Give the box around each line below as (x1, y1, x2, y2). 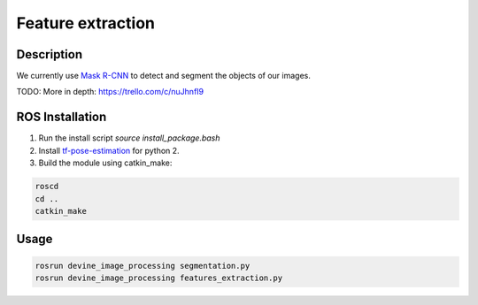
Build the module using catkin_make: (38, 157, 173, 168)
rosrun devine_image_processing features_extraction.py (35, 272, 283, 283)
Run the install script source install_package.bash (38, 133, 220, 143)
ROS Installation (16, 110, 107, 125)
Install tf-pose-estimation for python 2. (38, 145, 181, 156)
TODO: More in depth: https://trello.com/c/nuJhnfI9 (16, 87, 204, 97)
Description (16, 47, 83, 62)
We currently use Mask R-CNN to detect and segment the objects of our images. (16, 71, 312, 81)
